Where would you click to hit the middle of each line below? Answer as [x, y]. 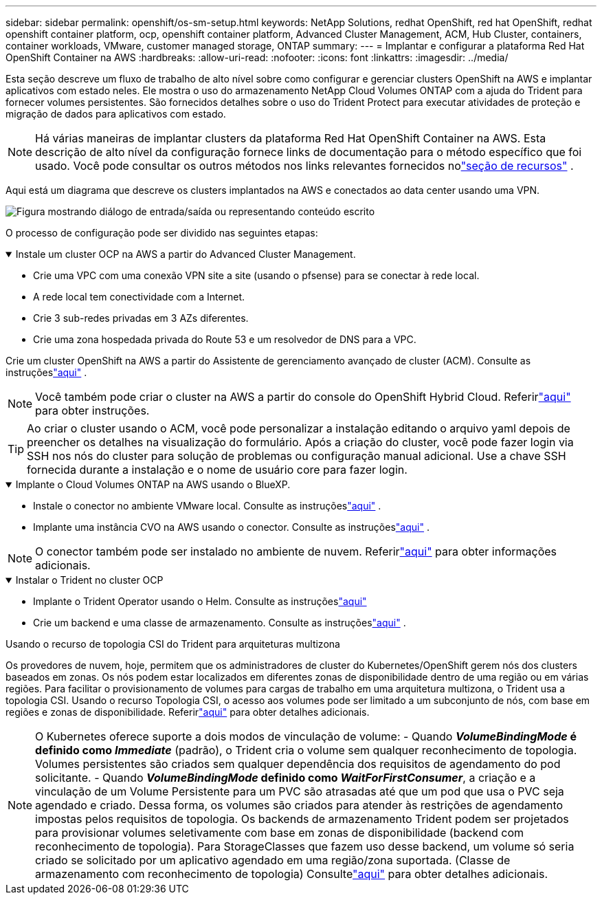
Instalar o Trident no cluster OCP [89, 580]
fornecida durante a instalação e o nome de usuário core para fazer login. [217, 470]
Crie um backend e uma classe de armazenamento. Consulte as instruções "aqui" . [220, 623]
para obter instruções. [92, 410]
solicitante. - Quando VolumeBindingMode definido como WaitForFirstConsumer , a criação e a [286, 778]
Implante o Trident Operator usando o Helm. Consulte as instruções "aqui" [200, 601]
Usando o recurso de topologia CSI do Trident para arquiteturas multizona [173, 644]
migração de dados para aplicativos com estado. [116, 114]
